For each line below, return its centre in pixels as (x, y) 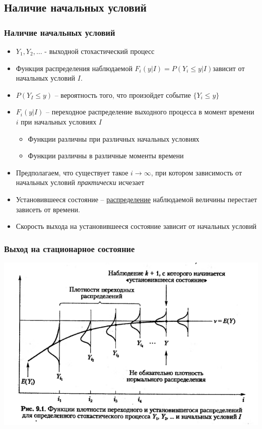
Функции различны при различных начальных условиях (114, 138)
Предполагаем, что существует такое (72, 172)
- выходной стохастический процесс (100, 51)
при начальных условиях (59, 121)
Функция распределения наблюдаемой (74, 68)
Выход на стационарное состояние (70, 248)
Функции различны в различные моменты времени (106, 156)
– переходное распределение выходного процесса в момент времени (150, 112)
